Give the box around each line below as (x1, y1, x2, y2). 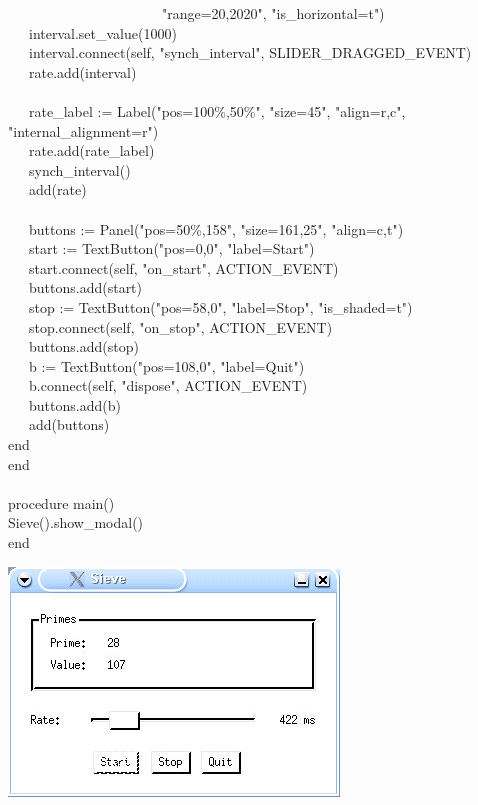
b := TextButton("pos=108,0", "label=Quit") (28, 355, 305, 376)
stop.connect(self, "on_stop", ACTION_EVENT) (28, 316, 333, 337)
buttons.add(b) (28, 394, 121, 415)
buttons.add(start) (28, 277, 143, 298)
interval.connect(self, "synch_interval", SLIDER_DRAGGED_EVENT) (28, 42, 472, 63)
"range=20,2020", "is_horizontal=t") (161, 3, 385, 23)
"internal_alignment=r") (8, 120, 159, 141)
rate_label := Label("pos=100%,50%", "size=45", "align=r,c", (28, 100, 406, 121)
